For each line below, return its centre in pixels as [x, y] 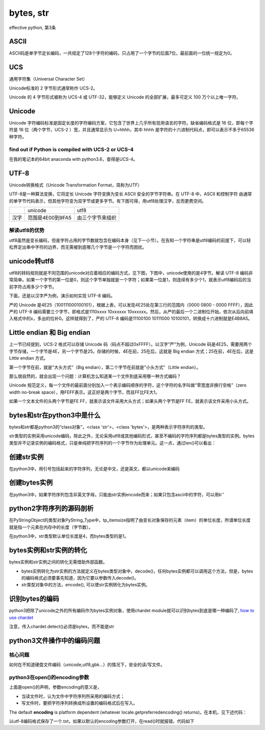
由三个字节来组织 [97, 218]
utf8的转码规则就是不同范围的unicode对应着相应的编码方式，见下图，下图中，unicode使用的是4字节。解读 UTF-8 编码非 [131, 273]
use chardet [21, 617]
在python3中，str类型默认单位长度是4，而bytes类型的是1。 [69, 536]
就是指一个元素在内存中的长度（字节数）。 [51, 527]
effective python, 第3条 [32, 28]
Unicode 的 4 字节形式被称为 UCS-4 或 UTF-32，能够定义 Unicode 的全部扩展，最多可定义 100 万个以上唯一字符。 [125, 97]
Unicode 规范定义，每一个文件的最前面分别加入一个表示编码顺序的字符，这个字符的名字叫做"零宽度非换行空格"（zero [128, 385]
